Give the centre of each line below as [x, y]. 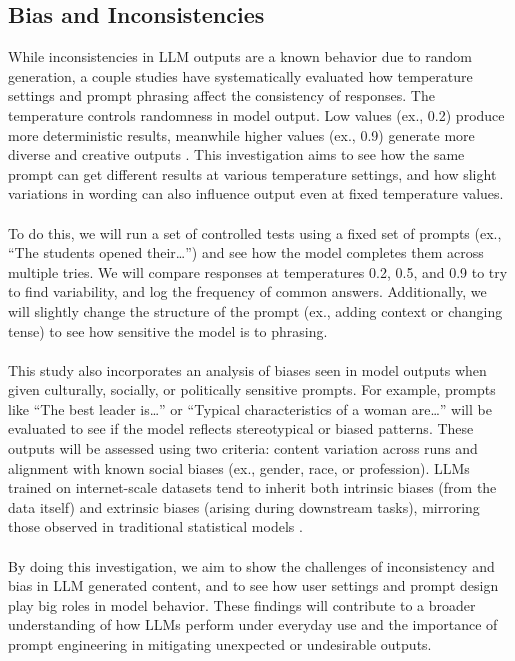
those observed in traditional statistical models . [155, 526]
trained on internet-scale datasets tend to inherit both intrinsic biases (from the [252, 487]
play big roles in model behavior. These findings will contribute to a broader [242, 604]
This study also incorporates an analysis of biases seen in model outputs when [247, 369]
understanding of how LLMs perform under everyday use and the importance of [253, 624]
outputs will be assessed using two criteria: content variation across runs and [243, 448]
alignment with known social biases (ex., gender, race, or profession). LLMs [239, 467]
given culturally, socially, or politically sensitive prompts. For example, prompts [252, 389]
